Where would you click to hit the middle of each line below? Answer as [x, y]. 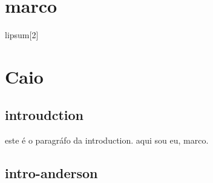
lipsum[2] [22, 35]
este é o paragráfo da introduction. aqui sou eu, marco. [107, 140]
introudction [44, 115]
